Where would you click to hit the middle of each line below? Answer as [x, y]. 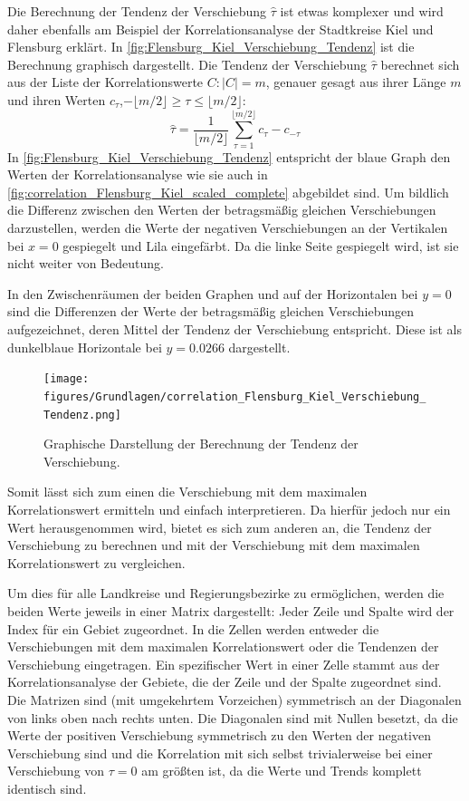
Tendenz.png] [82, 415]
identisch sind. [47, 788]
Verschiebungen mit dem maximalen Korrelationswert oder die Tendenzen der [223, 647]
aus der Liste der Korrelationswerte [105, 82]
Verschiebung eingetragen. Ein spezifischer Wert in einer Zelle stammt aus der [224, 664]
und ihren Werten [57, 99]
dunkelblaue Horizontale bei [85, 347]
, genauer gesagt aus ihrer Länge [356, 82]
